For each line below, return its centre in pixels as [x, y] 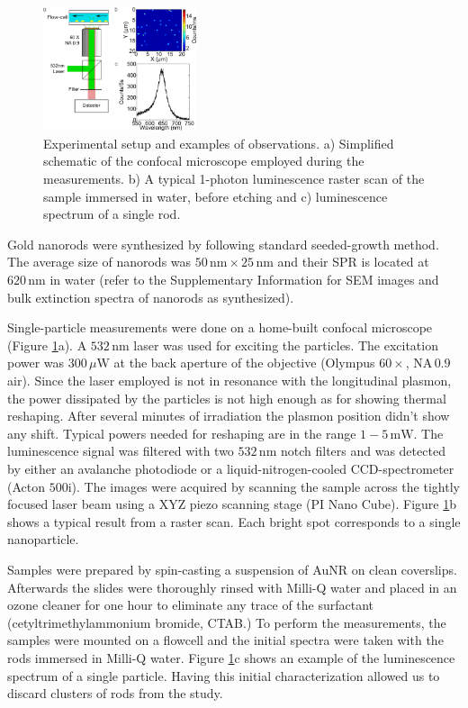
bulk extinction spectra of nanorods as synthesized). [151, 297]
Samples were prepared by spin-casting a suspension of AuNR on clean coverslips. [232, 569]
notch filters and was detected [363, 451]
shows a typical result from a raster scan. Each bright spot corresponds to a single [234, 521]
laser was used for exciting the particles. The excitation [286, 345]
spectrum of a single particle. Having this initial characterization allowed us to [224, 675]
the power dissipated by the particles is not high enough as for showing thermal [227, 398]
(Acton [26, 486]
